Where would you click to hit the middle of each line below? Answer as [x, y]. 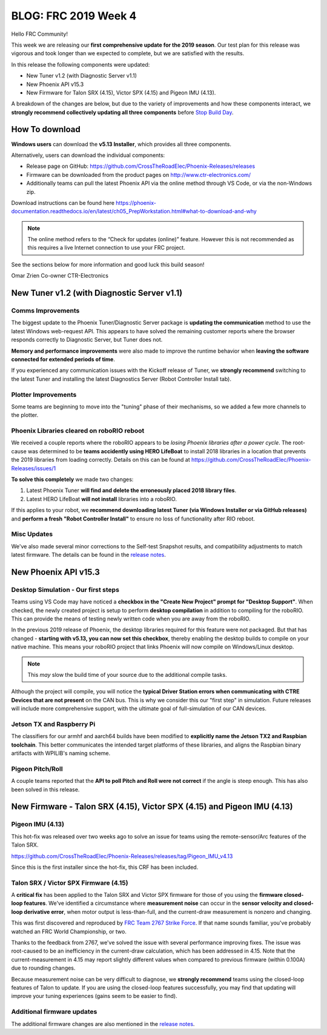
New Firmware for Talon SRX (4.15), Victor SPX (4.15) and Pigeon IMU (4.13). [121, 92]
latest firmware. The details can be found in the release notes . [88, 555]
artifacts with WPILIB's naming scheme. [61, 753]
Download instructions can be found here [63, 202]
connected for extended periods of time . [63, 359]
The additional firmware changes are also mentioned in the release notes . [103, 1023]
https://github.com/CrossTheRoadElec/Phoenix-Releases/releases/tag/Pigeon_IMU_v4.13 [122, 856]
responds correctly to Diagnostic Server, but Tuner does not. [87, 340]
